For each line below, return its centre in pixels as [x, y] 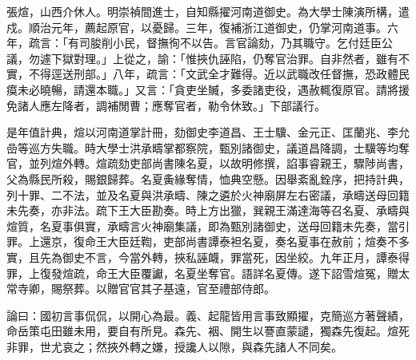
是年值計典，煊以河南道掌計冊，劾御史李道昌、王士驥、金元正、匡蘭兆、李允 [208, 132]
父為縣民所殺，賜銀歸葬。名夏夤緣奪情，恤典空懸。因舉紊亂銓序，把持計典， [208, 178]
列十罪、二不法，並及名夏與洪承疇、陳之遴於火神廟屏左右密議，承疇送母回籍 [208, 194]
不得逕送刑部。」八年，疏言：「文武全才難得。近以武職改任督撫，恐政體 [213, 74]
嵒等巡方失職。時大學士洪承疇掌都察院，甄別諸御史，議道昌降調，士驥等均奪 [208, 147]
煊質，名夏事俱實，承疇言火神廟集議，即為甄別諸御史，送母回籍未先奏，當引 [208, 225]
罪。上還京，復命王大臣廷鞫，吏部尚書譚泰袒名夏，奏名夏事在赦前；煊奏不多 [208, 241]
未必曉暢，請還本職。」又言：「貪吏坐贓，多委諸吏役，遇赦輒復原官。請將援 [213, 89]
